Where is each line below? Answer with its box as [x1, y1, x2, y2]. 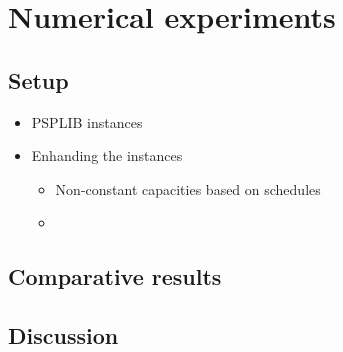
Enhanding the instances [31, 145, 183, 166]
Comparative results [8, 261, 222, 292]
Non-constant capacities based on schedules [55, 178, 321, 199]
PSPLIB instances [31, 111, 143, 132]
